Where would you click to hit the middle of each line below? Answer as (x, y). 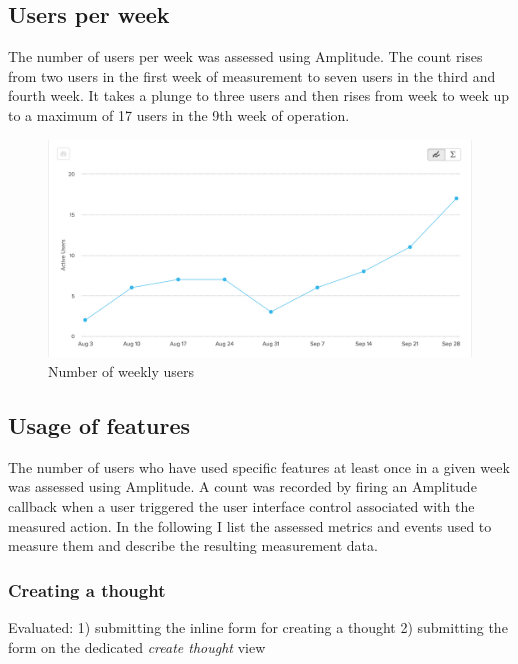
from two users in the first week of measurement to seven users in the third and (252, 75)
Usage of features (99, 424)
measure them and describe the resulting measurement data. (193, 545)
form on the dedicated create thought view (137, 646)
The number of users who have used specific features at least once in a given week (259, 466)
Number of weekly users (121, 370)
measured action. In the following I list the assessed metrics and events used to (250, 525)
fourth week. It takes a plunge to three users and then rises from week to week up (259, 95)
